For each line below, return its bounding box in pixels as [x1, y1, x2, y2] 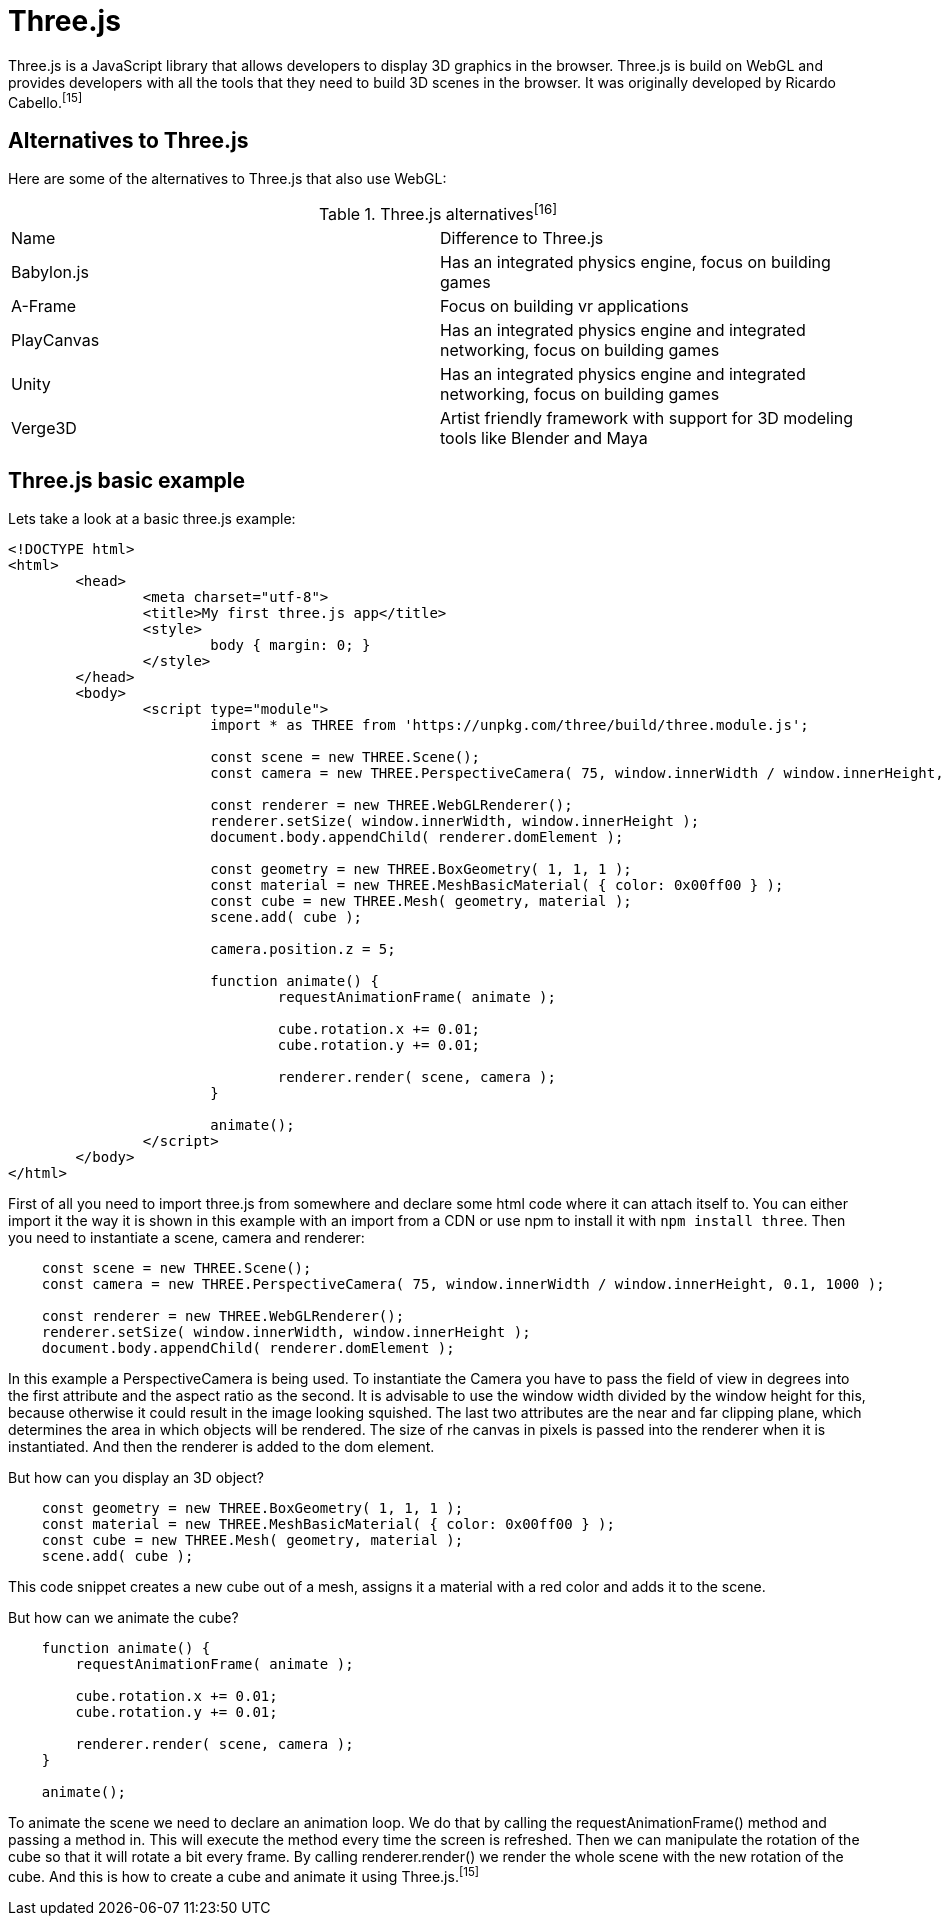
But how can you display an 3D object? [8, 1469, 264, 1487]
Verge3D [11, 417, 77, 438]
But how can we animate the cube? [8, 1609, 239, 1627]
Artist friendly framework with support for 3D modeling [440, 407, 854, 428]
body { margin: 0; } [210, 637, 371, 654]
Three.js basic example [8, 468, 246, 493]
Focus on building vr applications [440, 295, 689, 316]
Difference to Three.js [440, 227, 604, 248]
